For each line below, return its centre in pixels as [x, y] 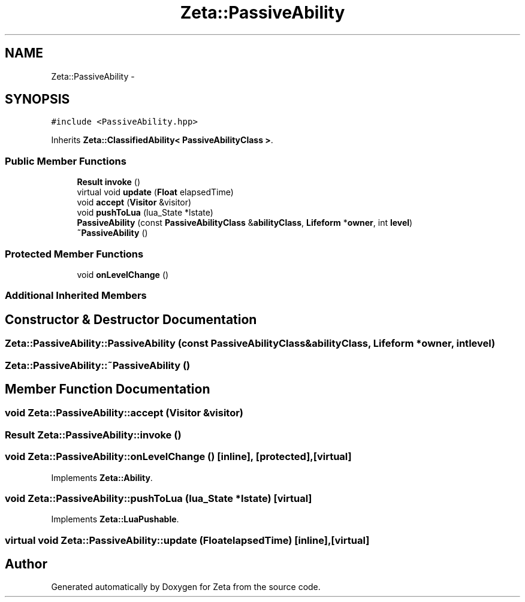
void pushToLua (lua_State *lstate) [145, 213]
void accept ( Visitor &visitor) [134, 202]
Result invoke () [109, 182]
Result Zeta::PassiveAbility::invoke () [93, 435]
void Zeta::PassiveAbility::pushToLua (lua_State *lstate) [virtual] [159, 498]
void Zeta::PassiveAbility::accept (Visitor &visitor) [124, 413]
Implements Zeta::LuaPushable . [115, 519]
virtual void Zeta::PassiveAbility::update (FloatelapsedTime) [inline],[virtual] [187, 540]
